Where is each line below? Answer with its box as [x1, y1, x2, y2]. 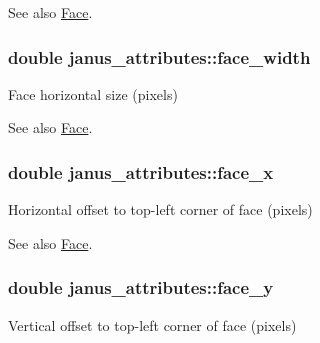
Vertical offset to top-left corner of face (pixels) [8, 314, 297, 335]
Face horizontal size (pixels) [8, 83, 178, 104]
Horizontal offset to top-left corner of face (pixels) [8, 199, 313, 220]
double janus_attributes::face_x [8, 159, 274, 184]
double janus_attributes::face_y [8, 275, 274, 300]
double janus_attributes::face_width [8, 44, 311, 69]
